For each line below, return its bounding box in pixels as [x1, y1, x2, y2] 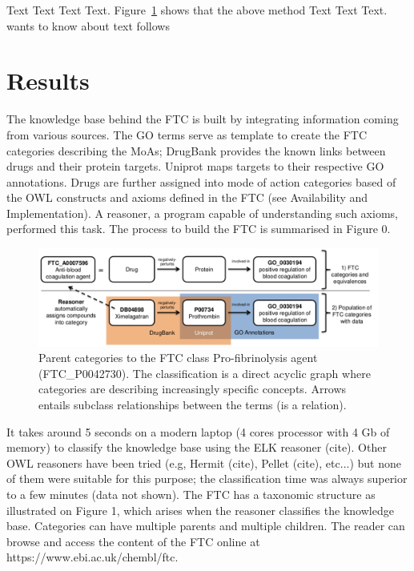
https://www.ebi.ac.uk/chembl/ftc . [6, 549, 179, 565]
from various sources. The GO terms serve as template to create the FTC [6, 126, 368, 143]
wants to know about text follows [6, 17, 170, 34]
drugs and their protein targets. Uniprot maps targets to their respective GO [6, 158, 384, 175]
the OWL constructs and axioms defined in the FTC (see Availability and [6, 189, 368, 206]
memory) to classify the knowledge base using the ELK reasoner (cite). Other [6, 439, 387, 456]
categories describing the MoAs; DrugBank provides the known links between [6, 142, 386, 159]
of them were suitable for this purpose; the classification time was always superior [6, 470, 408, 487]
